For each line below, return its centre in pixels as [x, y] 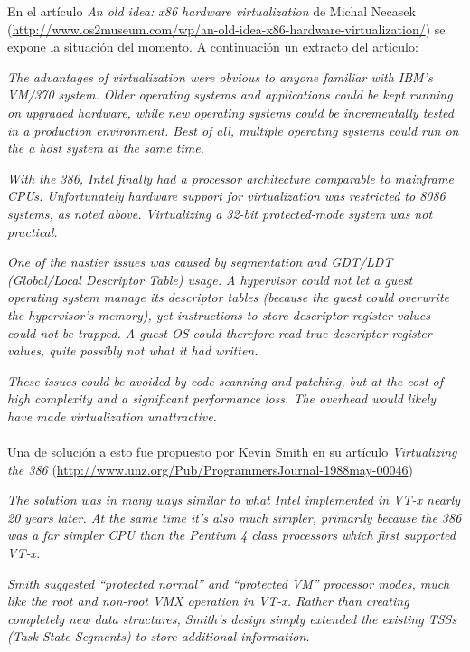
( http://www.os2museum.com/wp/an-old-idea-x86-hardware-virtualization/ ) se [226, 28]
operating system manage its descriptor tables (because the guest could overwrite [228, 297]
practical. [33, 231]
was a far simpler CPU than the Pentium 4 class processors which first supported [232, 535]
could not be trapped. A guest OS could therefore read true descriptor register [220, 332]
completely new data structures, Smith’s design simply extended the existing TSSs [232, 618]
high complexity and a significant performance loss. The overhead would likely [222, 398]
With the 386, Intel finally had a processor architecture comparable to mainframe [230, 178]
